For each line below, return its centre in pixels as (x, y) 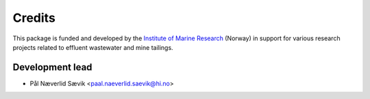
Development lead (52, 67)
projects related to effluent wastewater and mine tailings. (93, 47)
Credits (34, 18)
